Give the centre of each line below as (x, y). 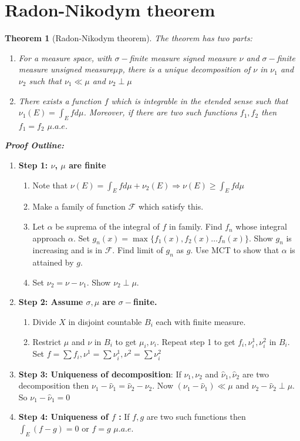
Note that (50, 185)
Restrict (47, 341)
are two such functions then (196, 417)
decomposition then (54, 385)
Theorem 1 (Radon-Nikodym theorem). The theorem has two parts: (129, 38)
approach (49, 238)
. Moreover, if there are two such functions (160, 112)
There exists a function (60, 100)
